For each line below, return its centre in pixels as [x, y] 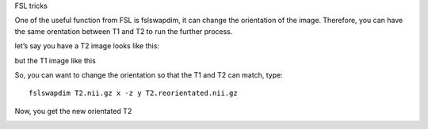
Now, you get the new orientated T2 [73, 111]
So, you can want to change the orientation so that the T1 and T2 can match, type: [149, 74]
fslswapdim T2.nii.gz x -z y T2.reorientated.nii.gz [133, 93]
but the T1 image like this [55, 60]
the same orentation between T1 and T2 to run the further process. [124, 31]
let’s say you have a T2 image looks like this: [87, 46]
